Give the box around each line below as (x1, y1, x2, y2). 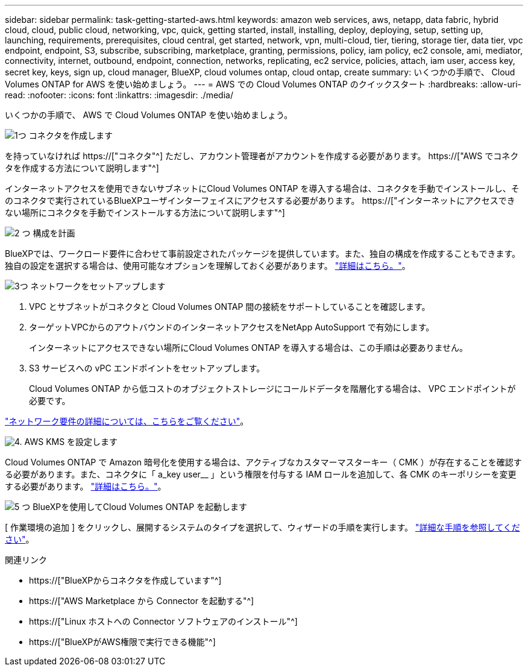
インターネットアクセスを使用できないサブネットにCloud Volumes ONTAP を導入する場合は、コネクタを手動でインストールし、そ (5, 183, 520, 194)
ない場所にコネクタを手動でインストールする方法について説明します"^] (5, 207, 285, 218)
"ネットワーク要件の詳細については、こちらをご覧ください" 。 (5, 416, 249, 426)
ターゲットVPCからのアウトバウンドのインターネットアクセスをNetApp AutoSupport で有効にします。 (29, 322, 435, 332)
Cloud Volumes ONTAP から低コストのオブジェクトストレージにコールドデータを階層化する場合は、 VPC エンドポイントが (29, 383, 516, 394)
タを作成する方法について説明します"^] (5, 163, 159, 173)
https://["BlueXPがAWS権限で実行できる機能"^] (29, 637, 216, 647)
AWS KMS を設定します (24, 436, 118, 447)
